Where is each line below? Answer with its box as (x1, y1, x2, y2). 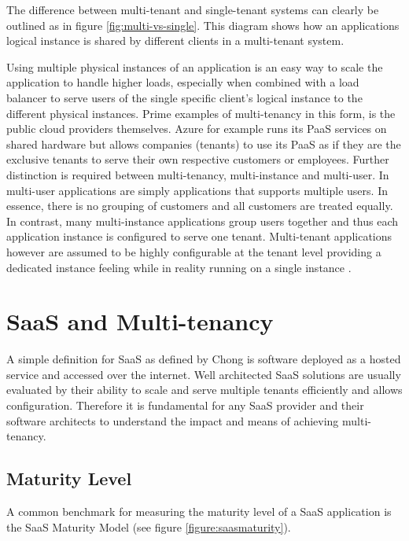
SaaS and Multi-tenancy (6, 305, 274, 337)
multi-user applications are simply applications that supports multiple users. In (6, 182, 388, 198)
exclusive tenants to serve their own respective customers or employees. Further (6, 151, 389, 167)
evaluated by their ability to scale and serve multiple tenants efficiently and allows (6, 381, 403, 398)
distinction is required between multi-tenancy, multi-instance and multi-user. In (6, 166, 389, 182)
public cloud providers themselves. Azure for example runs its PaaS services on (6, 120, 387, 137)
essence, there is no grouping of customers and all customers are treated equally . (6, 197, 393, 214)
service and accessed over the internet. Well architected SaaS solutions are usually (6, 366, 401, 382)
